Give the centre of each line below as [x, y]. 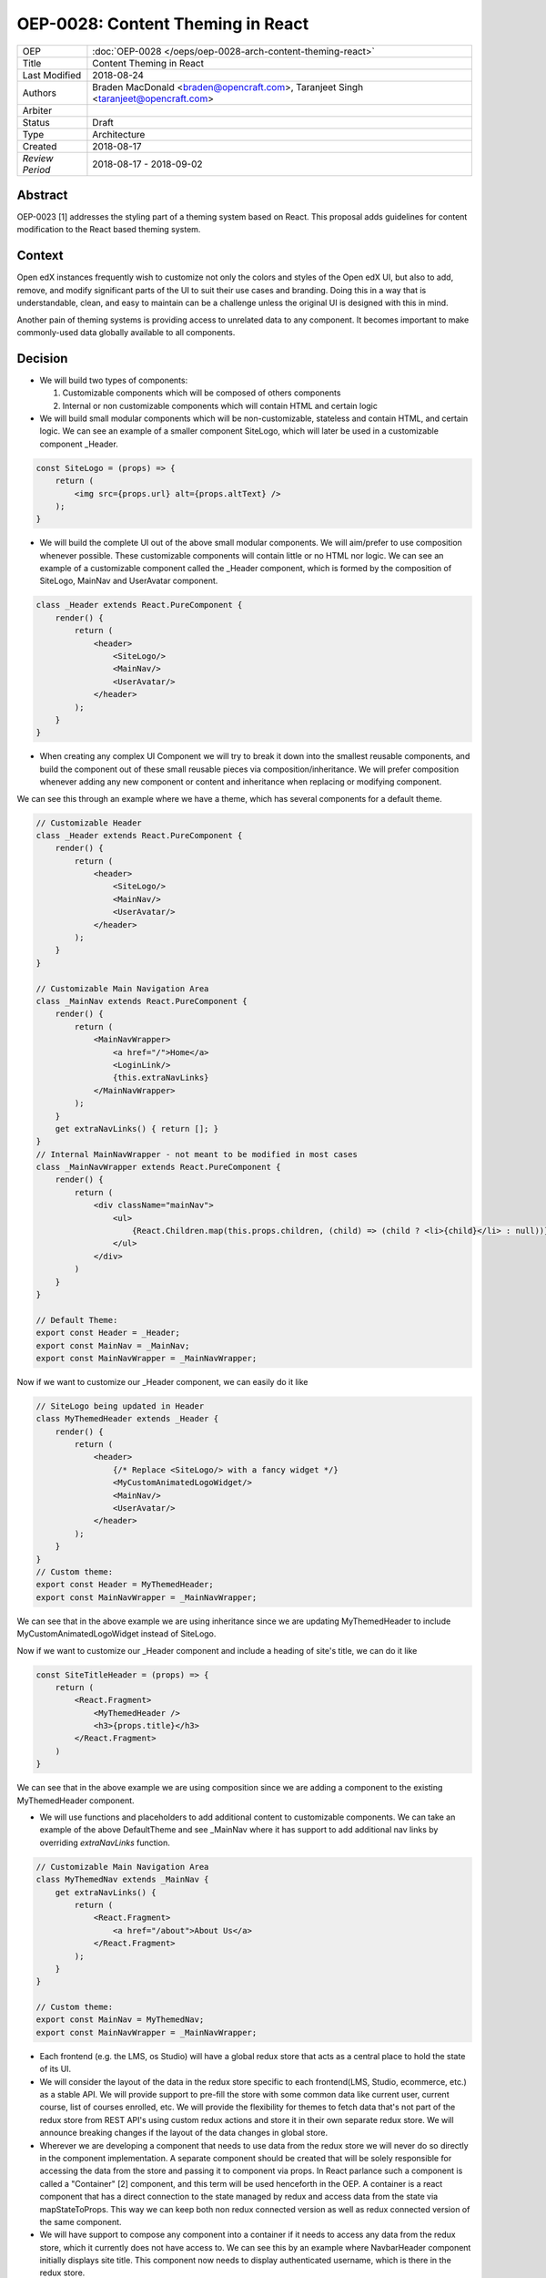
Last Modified [52, 75]
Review [38, 158]
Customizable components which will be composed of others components [202, 393]
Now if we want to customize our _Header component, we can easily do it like [162, 1381]
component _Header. [79, 444]
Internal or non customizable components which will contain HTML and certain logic [220, 405]
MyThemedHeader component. [76, 1801]
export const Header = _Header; [108, 1333]
